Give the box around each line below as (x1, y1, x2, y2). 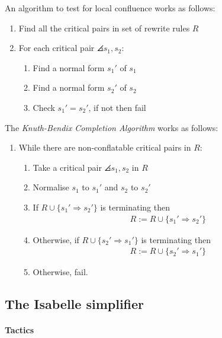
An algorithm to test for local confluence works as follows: (5, 2, 215, 14)
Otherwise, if (33, 233, 79, 245)
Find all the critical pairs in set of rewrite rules (18, 21, 190, 34)
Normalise (33, 181, 69, 193)
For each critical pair (18, 42, 95, 54)
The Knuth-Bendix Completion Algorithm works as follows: (5, 121, 218, 133)
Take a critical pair (33, 161, 102, 173)
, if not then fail (88, 101, 146, 113)
